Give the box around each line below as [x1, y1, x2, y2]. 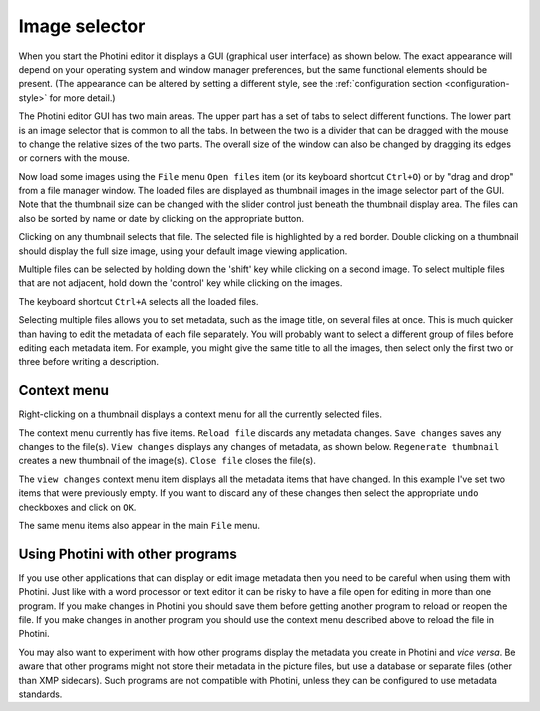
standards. [18, 688, 63, 700]
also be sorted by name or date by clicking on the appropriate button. [18, 212, 305, 224]
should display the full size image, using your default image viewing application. [18, 245, 348, 257]
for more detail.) [49, 91, 116, 104]
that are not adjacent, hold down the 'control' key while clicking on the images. [18, 277, 343, 289]
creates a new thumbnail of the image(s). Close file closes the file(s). [18, 455, 317, 467]
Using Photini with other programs [18, 545, 237, 562]
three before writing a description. [18, 356, 160, 368]
